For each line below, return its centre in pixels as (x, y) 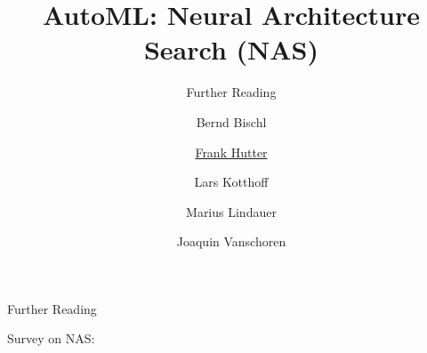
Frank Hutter (231, 152)
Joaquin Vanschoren (231, 241)
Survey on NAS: (51, 338)
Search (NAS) (231, 49)
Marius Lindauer (231, 211)
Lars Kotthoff (231, 182)
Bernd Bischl (231, 121)
